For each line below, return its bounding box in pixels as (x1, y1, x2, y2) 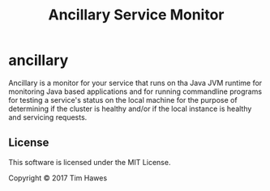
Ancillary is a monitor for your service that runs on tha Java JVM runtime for (8, 78, 263, 87)
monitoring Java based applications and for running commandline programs (8, 87, 262, 96)
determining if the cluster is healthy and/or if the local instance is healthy (8, 104, 252, 113)
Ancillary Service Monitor (48, 6, 225, 24)
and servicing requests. (8, 112, 88, 122)
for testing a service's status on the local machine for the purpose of (8, 95, 238, 104)
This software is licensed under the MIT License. (8, 157, 171, 167)
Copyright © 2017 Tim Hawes (8, 172, 108, 183)
